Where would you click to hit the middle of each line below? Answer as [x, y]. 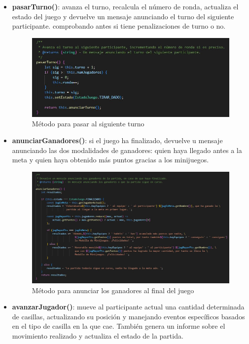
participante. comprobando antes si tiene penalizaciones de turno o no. [119, 26]
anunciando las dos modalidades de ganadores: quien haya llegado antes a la [127, 150]
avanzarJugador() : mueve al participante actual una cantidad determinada [128, 307]
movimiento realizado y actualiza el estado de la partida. [98, 336]
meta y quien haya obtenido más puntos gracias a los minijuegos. [110, 160]
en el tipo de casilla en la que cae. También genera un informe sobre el [119, 326]
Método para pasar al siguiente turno [88, 124]
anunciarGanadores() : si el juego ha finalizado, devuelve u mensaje [117, 140]
